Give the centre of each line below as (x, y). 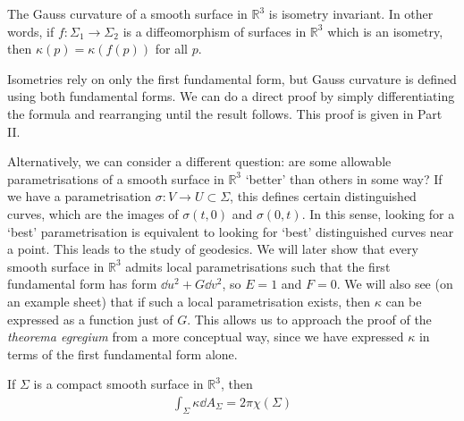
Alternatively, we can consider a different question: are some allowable (199, 161)
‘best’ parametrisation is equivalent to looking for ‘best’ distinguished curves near (231, 231)
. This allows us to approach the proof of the (309, 319)
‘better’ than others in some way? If (344, 178)
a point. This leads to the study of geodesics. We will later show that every (213, 249)
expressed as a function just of (90, 319)
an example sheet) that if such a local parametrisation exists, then (189, 301)
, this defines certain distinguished (323, 196)
